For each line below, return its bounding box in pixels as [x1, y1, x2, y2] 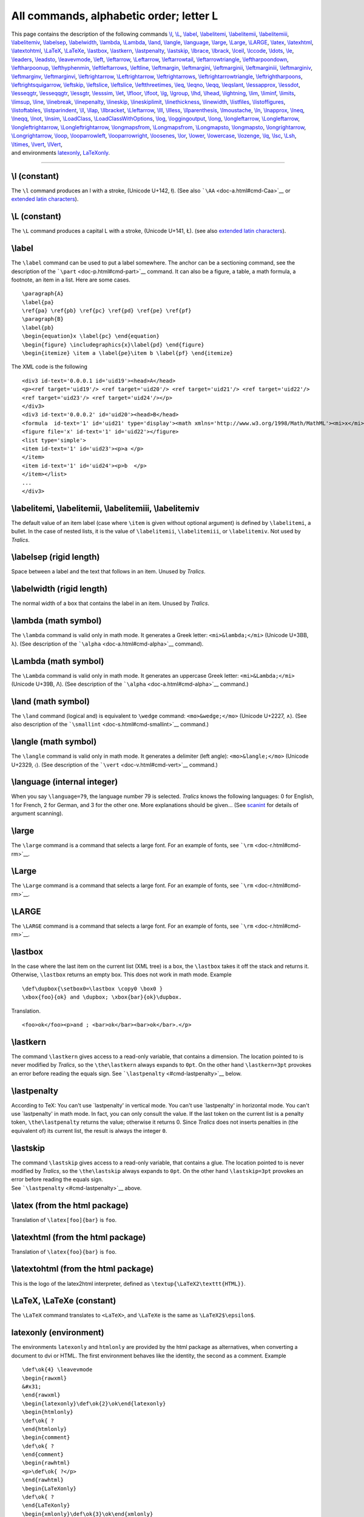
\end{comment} [22, 1451, 64, 1458]
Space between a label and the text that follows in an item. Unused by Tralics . [11, 568, 206, 575]
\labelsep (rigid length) [11, 552, 100, 563]
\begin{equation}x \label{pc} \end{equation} [22, 333, 160, 340]
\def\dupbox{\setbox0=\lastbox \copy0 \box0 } [22, 985, 163, 992]
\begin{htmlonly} [22, 1408, 73, 1416]
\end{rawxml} [22, 1391, 61, 1399]
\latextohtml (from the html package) [11, 1264, 154, 1274]
